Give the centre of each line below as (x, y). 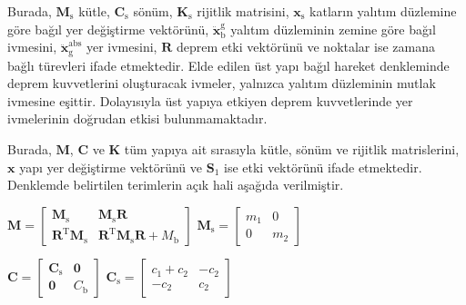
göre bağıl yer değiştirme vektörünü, (108, 29)
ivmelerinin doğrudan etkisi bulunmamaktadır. (137, 118)
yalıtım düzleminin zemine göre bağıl (333, 29)
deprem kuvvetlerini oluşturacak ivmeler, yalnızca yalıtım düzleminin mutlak (222, 83)
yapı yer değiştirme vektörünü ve (111, 167)
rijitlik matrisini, (243, 11)
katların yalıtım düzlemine (383, 11)
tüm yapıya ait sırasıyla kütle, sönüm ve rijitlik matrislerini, (292, 149)
